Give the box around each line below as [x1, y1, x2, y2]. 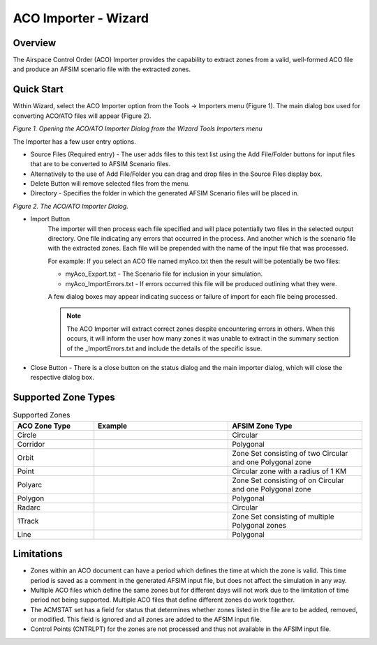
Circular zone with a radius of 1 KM [231, 466, 347, 476]
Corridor [17, 439, 45, 449]
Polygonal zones [231, 520, 286, 530]
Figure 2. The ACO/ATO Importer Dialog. [13, 202, 129, 210]
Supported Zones [13, 410, 71, 420]
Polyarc [17, 480, 43, 489]
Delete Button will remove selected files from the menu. [30, 179, 190, 188]
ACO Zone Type [17, 421, 71, 431]
